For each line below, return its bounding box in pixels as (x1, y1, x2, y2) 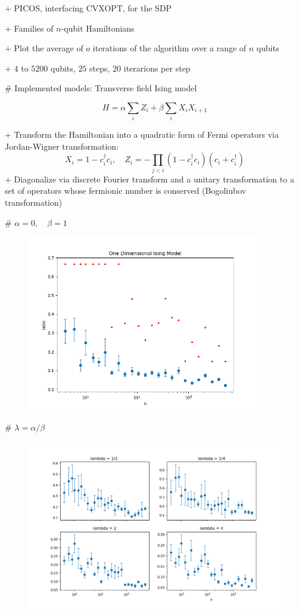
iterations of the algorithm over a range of (92, 42, 247, 54)
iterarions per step (123, 61, 191, 74)
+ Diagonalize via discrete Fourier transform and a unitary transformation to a (5, 172, 294, 185)
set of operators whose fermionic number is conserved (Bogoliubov (5, 184, 247, 197)
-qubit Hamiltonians (61, 21, 135, 34)
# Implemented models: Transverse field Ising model (5, 82, 197, 94)
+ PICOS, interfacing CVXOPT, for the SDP (5, 2, 172, 14)
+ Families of (5, 21, 54, 34)
